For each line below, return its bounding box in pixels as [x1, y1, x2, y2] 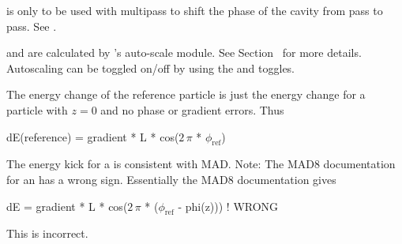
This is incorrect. [6, 225, 88, 242]
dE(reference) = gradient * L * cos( [6, 128, 179, 145]
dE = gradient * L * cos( [6, 197, 128, 214]
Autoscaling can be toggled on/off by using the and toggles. [6, 59, 295, 76]
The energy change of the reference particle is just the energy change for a [6, 86, 366, 103]
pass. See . [6, 17, 57, 34]
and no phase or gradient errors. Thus [100, 101, 284, 118]
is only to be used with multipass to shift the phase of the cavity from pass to [6, 2, 383, 18]
